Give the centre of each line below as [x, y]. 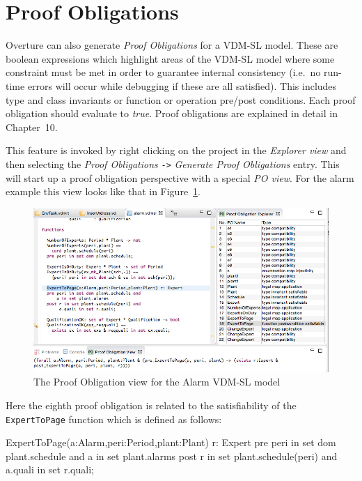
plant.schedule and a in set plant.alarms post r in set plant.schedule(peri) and [172, 456]
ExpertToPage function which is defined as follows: [114, 419]
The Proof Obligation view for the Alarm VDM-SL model [157, 382]
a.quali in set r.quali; [50, 469]
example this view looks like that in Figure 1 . [103, 191]
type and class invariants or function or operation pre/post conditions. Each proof [181, 99]
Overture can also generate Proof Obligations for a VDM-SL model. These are [172, 45]
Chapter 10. [32, 127]
